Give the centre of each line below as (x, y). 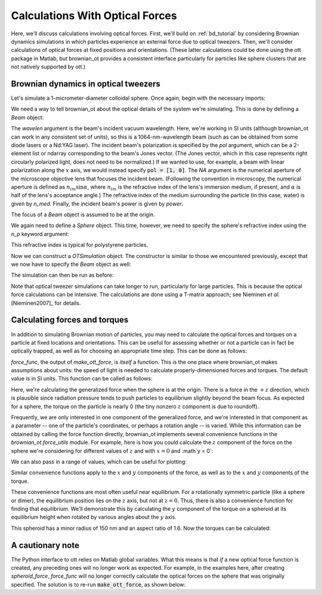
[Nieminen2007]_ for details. (46, 303)
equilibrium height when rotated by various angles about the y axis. (94, 517)
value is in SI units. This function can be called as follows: (82, 379)
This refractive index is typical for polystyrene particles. (80, 245)
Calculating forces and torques (70, 320)
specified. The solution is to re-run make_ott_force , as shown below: (98, 584)
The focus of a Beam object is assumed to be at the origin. (83, 214)
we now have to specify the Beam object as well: (71, 264)
